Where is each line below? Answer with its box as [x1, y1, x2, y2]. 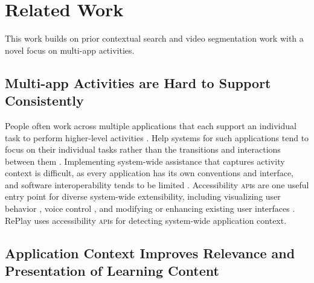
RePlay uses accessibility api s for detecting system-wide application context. [5, 214, 287, 226]
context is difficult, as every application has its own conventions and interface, [5, 167, 294, 179]
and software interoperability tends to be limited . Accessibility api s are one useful [5, 178, 309, 191]
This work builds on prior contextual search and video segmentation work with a [5, 32, 304, 45]
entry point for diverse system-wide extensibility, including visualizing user [5, 190, 281, 203]
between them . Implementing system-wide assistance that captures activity [5, 154, 285, 167]
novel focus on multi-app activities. [5, 43, 135, 56]
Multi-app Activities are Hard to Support [5, 73, 271, 92]
